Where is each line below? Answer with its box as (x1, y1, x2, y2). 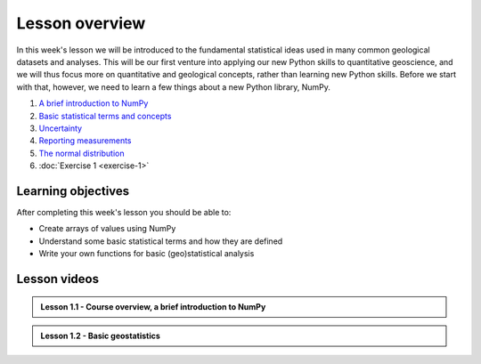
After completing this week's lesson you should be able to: (16, 206, 232, 217)
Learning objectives (16, 183, 130, 198)
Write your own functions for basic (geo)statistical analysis (38, 248, 255, 259)
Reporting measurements (38, 135, 133, 146)
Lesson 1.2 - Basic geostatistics (40, 330, 160, 341)
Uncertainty (38, 123, 83, 133)
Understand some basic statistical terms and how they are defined (38, 236, 283, 247)
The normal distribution (38, 148, 125, 158)
